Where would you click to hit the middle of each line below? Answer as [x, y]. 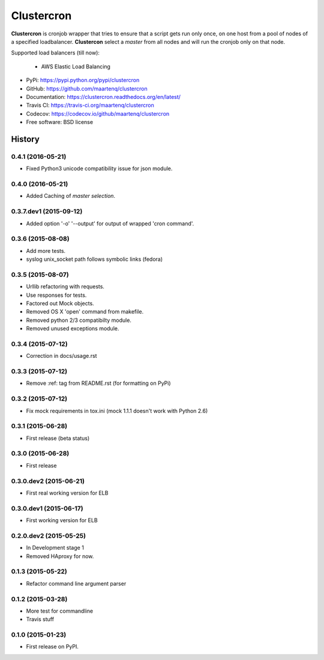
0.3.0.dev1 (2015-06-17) [47, 508]
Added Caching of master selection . [71, 196]
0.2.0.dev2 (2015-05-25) [49, 535]
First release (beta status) [58, 438]
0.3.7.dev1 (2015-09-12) [47, 212]
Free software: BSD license [59, 122]
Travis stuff [40, 619]
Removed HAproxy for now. [60, 556]
